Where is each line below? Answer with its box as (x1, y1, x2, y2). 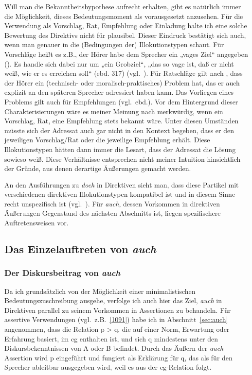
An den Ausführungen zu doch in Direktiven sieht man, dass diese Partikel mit (4, 179, 239, 189)
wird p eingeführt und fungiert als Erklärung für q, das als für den (35, 352, 233, 362)
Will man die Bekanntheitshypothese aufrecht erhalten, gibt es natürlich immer (4, 1, 241, 11)
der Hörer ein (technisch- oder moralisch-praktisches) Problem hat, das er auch (4, 77, 240, 87)
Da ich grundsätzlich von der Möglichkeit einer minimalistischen (4, 286, 196, 296)
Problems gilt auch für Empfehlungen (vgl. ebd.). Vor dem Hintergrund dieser (4, 96, 238, 106)
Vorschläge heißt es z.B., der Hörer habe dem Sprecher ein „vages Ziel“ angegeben (4, 49, 248, 59)
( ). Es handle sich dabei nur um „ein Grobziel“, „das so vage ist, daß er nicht (4, 58, 234, 68)
